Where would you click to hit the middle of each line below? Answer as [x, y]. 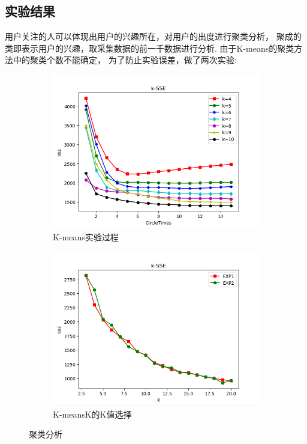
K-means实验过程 [86, 236]
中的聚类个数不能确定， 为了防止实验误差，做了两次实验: [125, 60]
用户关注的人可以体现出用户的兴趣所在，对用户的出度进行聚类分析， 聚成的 [153, 36]
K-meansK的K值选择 [92, 414]
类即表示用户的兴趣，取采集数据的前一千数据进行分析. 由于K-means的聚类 [150, 48]
